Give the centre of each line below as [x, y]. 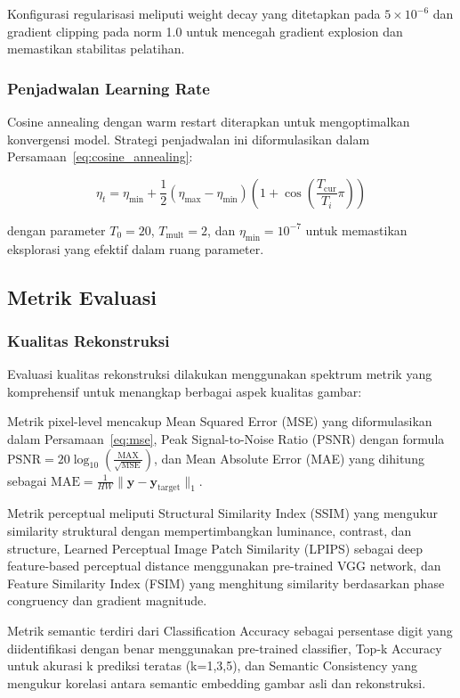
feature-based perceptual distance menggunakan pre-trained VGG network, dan [224, 566]
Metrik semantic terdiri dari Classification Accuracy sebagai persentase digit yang [230, 630]
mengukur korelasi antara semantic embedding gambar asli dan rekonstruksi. [217, 682]
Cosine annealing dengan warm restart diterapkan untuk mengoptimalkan [209, 121]
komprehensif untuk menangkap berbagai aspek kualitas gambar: [185, 391]
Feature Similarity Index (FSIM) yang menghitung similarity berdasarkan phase [226, 583]
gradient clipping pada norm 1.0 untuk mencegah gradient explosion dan [205, 31]
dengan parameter [56, 230]
